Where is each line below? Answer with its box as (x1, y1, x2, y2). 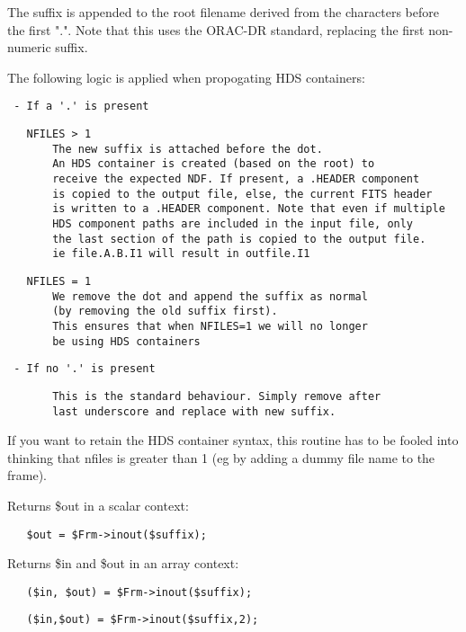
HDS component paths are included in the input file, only (52, 217, 414, 230)
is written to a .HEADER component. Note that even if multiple (52, 202, 445, 216)
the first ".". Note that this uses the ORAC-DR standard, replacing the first (7, 20, 425, 39)
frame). (7, 466, 47, 485)
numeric (7, 38, 51, 57)
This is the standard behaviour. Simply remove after (52, 389, 381, 403)
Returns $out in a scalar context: (7, 495, 189, 514)
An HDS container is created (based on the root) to (52, 157, 375, 171)
